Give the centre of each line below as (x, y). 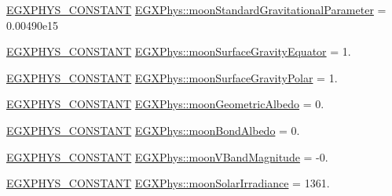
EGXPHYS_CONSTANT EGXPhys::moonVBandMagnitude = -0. (167, 156)
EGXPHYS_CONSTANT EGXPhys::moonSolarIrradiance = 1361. (168, 183)
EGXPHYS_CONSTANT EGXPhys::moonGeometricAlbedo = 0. (165, 104)
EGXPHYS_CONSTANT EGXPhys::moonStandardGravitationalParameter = (196, 9)
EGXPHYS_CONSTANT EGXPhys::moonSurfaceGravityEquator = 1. (179, 51)
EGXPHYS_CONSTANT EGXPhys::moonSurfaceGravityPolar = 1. (172, 77)
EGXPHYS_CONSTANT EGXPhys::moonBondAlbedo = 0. (153, 130)
